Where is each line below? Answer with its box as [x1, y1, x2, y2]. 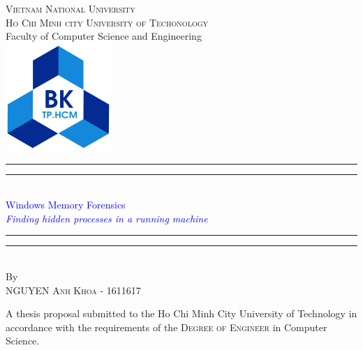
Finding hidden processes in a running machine [6, 211, 208, 225]
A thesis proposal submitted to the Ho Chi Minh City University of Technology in [6, 306, 357, 321]
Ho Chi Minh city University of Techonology [6, 15, 209, 29]
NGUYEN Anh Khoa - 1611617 [6, 282, 141, 297]
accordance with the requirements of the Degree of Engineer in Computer [6, 319, 327, 334]
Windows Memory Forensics [6, 197, 126, 212]
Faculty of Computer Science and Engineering [6, 29, 202, 43]
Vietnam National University [6, 1, 135, 15]
